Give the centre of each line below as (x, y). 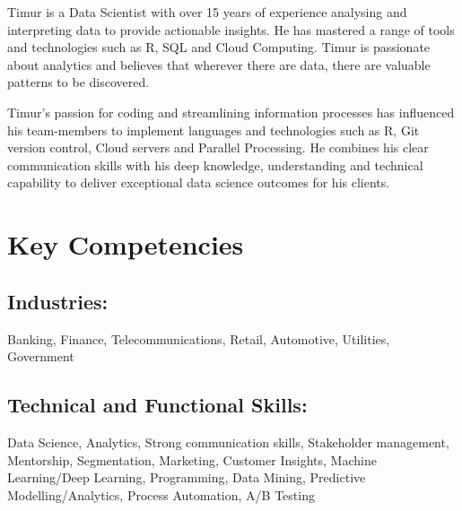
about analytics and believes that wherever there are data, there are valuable (219, 64)
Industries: (58, 301)
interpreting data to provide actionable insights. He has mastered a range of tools (231, 29)
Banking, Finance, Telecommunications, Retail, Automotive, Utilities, (199, 338)
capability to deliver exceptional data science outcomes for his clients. (199, 182)
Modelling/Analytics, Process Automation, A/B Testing (161, 494)
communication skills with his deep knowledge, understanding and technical (215, 165)
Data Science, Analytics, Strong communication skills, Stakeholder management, (228, 442)
